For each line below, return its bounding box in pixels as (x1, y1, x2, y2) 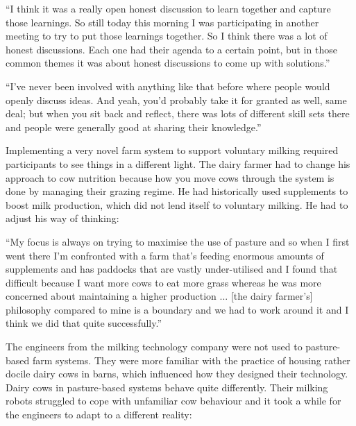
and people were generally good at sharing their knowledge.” (6, 119, 262, 134)
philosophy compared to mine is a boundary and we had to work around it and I (6, 302, 349, 316)
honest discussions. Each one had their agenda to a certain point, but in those (6, 42, 337, 56)
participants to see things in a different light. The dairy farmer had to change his (6, 156, 350, 171)
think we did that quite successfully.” (6, 316, 162, 330)
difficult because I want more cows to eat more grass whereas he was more (6, 275, 321, 289)
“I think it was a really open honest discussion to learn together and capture (6, 1, 331, 15)
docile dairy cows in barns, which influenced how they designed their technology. (6, 366, 348, 381)
